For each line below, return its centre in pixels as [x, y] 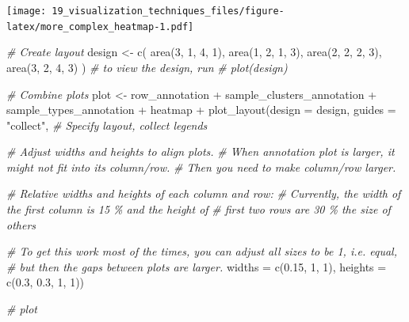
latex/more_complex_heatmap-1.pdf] [100, 27]
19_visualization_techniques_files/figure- [168, 11]
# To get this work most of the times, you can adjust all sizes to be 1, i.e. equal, [202, 251]
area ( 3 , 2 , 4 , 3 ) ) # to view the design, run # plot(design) [147, 67]
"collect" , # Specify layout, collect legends [107, 125]
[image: [27, 11]
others [21, 224]
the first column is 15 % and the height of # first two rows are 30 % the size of [199, 209]
